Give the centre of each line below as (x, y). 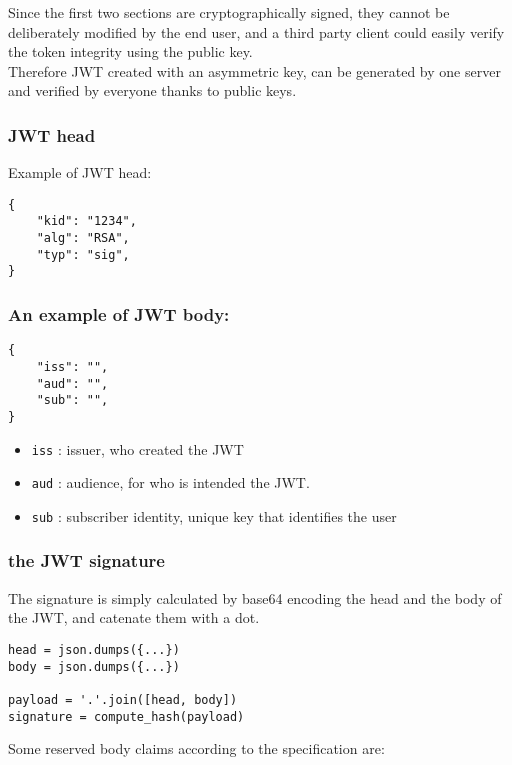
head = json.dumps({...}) (94, 649)
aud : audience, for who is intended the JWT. (170, 482)
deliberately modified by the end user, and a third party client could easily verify (256, 31)
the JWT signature (86, 560)
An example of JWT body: (119, 313)
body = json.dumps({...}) (94, 666)
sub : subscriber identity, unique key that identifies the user (214, 515)
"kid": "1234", (86, 221)
